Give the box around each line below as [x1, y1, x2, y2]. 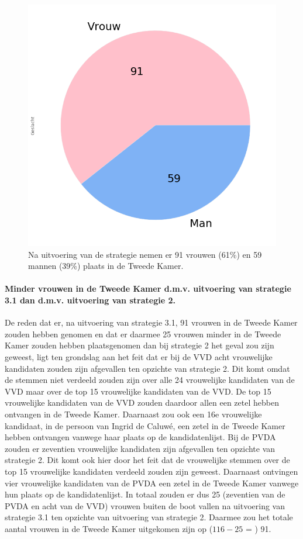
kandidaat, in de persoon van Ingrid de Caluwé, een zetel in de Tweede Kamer [5, 419, 285, 431]
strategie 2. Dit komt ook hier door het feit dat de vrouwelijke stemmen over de [5, 454, 290, 466]
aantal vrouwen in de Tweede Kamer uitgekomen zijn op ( [5, 522, 213, 534]
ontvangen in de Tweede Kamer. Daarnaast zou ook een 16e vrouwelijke [5, 408, 262, 420]
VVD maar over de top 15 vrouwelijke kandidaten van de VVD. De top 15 [5, 385, 271, 397]
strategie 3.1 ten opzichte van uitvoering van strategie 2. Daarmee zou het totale [5, 511, 293, 523]
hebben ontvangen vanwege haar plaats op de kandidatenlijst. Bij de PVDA [5, 431, 276, 443]
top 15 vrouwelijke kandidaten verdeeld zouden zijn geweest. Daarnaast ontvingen [5, 465, 298, 477]
